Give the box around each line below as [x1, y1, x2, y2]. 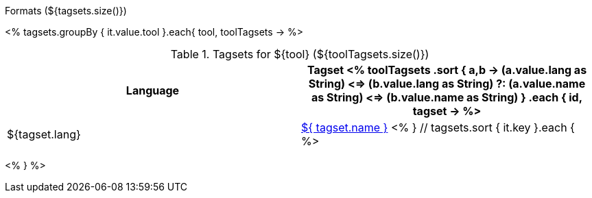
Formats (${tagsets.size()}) [5, 5, 127, 16]
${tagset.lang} [7, 127, 81, 141]
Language [126, 84, 180, 97]
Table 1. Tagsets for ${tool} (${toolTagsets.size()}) [170, 47, 429, 61]
